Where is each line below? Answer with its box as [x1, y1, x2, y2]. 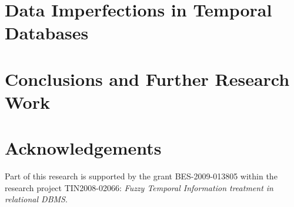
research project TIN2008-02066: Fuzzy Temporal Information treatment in [5, 181, 273, 193]
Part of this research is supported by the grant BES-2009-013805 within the [5, 170, 278, 182]
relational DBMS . [5, 193, 68, 205]
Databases [5, 21, 89, 45]
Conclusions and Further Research [5, 66, 290, 91]
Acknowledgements [5, 136, 162, 160]
